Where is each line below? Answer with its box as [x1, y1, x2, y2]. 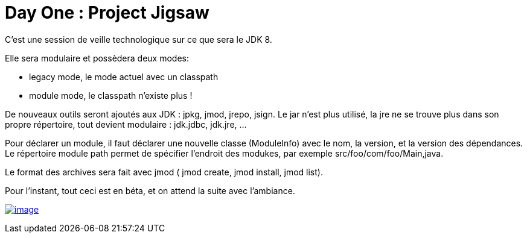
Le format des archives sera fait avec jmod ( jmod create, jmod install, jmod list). [5, 166, 323, 177]
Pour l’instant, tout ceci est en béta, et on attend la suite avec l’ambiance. [5, 185, 295, 196]
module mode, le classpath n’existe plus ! [29, 90, 193, 101]
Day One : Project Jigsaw [5, 2, 209, 23]
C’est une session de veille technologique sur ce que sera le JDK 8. [5, 34, 272, 45]
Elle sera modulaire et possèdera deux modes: [5, 52, 190, 63]
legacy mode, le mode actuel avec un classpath [29, 71, 219, 82]
